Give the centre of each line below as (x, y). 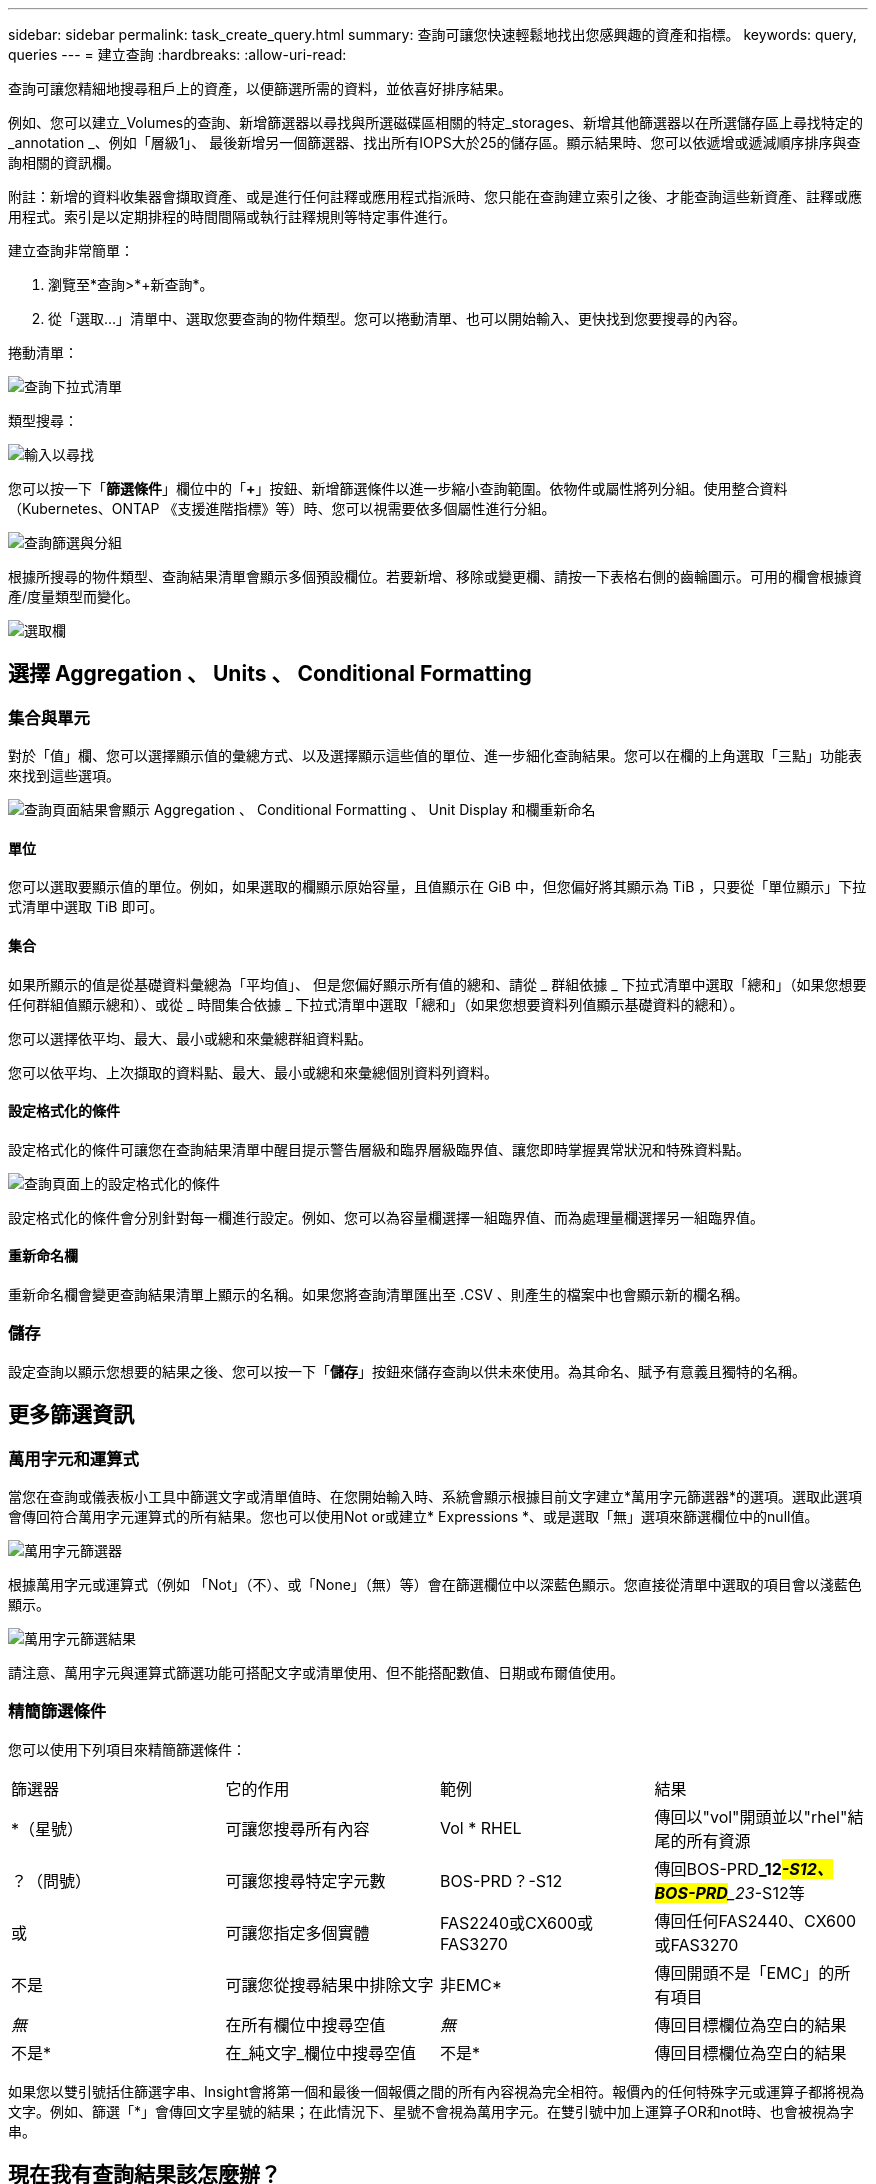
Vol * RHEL (481, 1827)
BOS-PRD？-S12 (501, 1880)
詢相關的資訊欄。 (64, 162)
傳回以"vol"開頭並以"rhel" (751, 1816)
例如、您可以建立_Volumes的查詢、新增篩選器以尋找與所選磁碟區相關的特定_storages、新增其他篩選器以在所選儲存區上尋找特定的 (436, 122)
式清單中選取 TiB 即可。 (86, 907)
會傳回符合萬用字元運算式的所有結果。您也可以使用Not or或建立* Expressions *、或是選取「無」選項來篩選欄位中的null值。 (413, 1517)
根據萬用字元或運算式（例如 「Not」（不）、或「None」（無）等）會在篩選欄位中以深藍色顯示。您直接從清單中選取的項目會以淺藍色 (435, 1585)
